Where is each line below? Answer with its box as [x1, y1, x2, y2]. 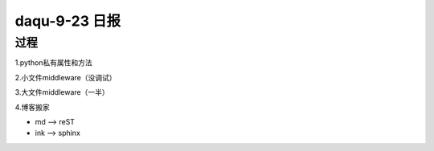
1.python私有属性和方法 [14, 58, 92, 67]
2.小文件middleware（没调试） [14, 72, 117, 82]
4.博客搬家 [14, 102, 50, 112]
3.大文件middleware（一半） [14, 88, 109, 97]
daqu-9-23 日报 [14, 12, 121, 30]
